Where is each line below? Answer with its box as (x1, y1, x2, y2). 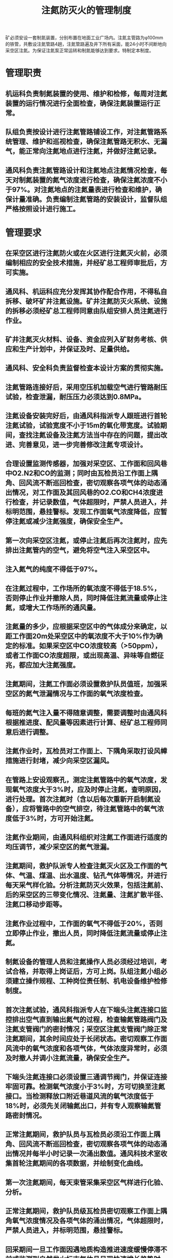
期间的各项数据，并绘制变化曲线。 (39, 1159, 147, 1168)
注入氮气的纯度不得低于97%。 (5, 565, 102, 574)
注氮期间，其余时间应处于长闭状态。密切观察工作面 (5, 1034, 167, 1043)
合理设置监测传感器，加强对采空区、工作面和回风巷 (5, 459, 167, 468)
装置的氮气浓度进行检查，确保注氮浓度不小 (32, 176, 167, 184)
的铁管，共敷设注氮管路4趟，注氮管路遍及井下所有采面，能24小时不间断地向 (5, 41, 167, 47)
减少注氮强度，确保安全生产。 (32, 517, 127, 526)
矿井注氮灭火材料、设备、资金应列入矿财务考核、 (5, 335, 161, 344)
